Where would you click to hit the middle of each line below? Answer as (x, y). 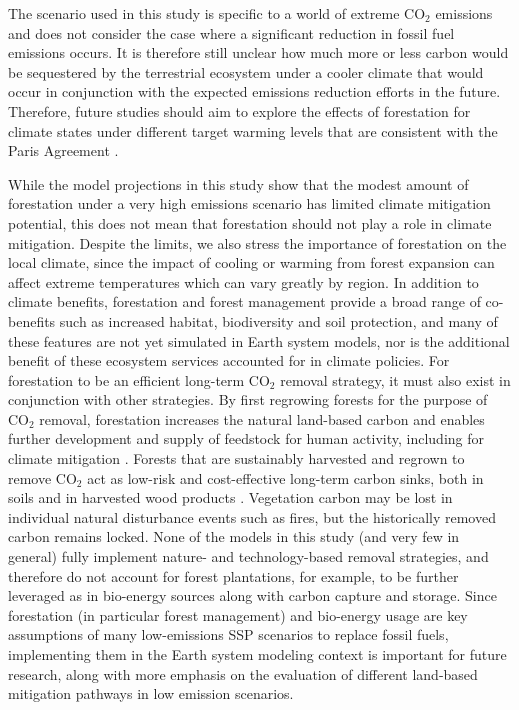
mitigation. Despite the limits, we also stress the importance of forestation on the (257, 242)
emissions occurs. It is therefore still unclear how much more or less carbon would (258, 52)
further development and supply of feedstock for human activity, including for (246, 438)
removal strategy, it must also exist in (395, 379)
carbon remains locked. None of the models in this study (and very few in (234, 536)
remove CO (42, 477)
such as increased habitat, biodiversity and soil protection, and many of (278, 320)
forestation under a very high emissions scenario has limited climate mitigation (249, 203)
